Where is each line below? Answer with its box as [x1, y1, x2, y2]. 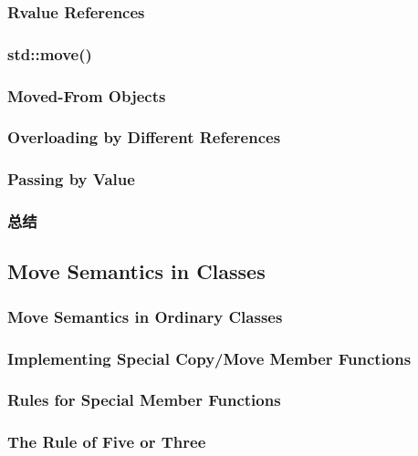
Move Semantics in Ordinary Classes [7, 305, 283, 327]
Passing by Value [7, 168, 135, 191]
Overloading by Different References [7, 126, 281, 149]
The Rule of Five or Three [7, 430, 206, 453]
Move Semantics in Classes [7, 257, 266, 285]
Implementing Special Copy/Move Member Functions [7, 347, 412, 369]
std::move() [7, 42, 92, 65]
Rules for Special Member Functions [7, 389, 281, 411]
